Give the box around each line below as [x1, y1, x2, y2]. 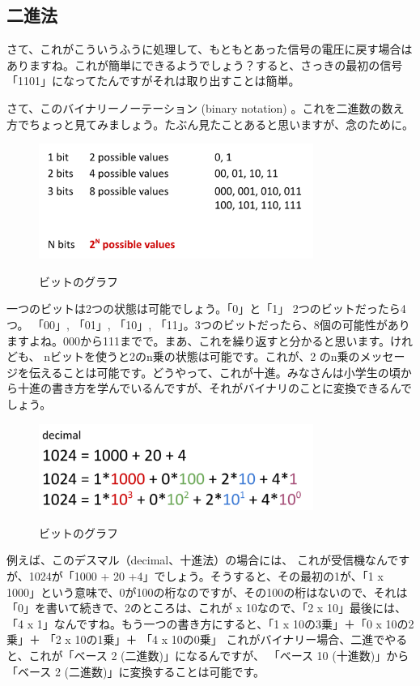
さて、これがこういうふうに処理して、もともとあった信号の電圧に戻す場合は [6, 41, 413, 58]
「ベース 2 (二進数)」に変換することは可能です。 [6, 662, 265, 680]
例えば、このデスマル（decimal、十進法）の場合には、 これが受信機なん [6, 551, 388, 568]
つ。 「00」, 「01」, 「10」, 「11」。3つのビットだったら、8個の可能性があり [6, 316, 410, 333]
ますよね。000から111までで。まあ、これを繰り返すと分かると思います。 [6, 332, 391, 349]
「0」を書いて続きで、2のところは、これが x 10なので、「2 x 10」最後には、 [6, 599, 406, 616]
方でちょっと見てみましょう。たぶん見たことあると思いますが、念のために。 [6, 115, 414, 132]
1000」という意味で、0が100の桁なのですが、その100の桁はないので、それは [6, 583, 408, 600]
